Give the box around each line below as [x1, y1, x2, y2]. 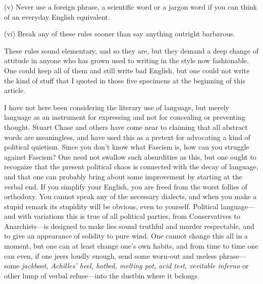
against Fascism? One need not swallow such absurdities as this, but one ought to [4, 151, 256, 162]
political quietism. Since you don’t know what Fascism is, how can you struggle [4, 141, 249, 152]
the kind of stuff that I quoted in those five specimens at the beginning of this [4, 75, 245, 85]
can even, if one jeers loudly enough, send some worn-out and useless [4, 250, 217, 261]
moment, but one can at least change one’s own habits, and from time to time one [4, 241, 258, 251]
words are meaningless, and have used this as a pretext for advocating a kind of [4, 131, 250, 142]
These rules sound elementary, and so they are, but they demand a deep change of [4, 45, 259, 56]
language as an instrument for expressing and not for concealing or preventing [4, 112, 245, 122]
